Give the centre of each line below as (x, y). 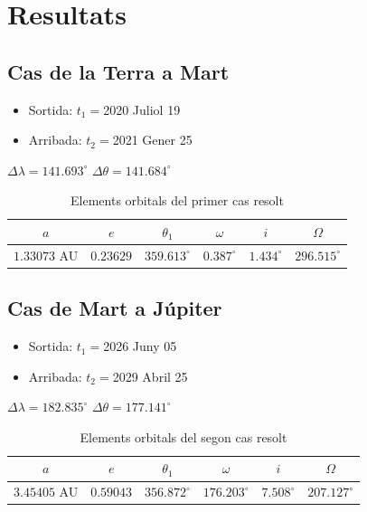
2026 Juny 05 (140, 346)
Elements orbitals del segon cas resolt (183, 436)
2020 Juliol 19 (142, 109)
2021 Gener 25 (152, 140)
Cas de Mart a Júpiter (115, 308)
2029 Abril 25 (150, 376)
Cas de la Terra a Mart (118, 71)
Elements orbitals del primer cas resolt (177, 200)
